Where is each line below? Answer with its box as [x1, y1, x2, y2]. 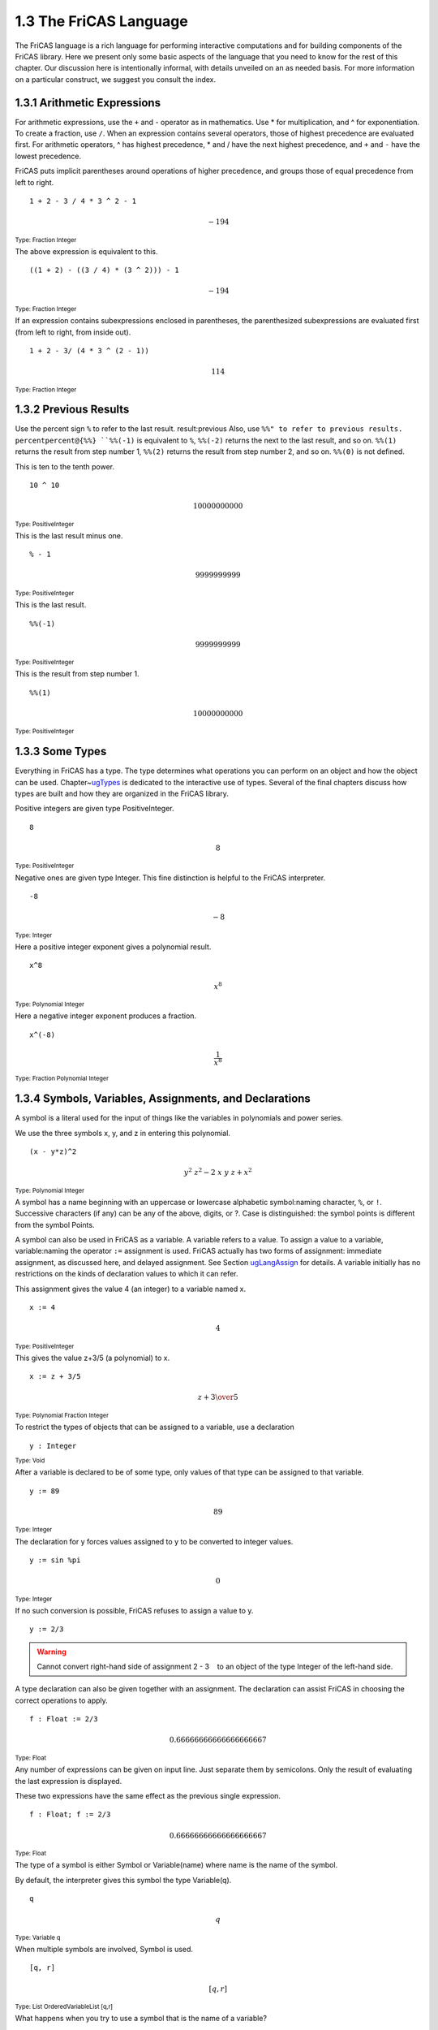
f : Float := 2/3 [29, 1714, 98, 1724]
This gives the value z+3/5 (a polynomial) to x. [15, 1353, 170, 1363]
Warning [36, 1647, 67, 1656]
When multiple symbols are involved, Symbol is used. [15, 1944, 194, 1954]
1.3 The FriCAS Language [15, 12, 188, 30]
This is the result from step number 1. [15, 669, 140, 679]
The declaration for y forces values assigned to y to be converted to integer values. [15, 1536, 294, 1546]
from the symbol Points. [15, 1220, 95, 1229]
